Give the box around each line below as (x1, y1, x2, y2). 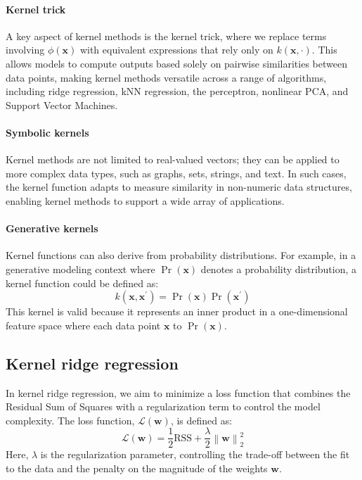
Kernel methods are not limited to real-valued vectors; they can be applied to (6, 152, 340, 167)
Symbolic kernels (6, 125, 89, 139)
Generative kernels (6, 221, 98, 236)
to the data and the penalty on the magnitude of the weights (6, 460, 268, 475)
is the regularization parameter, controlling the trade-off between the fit (40, 447, 350, 462)
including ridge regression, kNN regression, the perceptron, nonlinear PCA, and (6, 84, 349, 99)
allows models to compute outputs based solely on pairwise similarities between (6, 56, 347, 70)
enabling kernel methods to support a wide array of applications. (6, 193, 285, 208)
